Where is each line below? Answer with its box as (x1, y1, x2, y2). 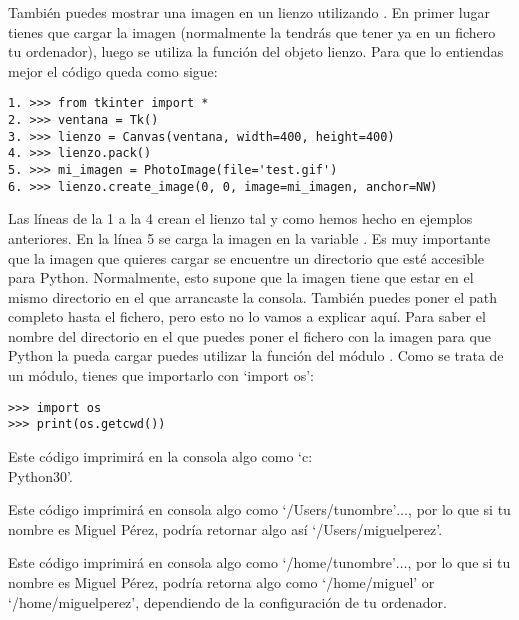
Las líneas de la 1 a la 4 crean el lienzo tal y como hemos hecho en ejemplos (8, 208, 473, 229)
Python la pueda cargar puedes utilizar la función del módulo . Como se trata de (8, 345, 504, 366)
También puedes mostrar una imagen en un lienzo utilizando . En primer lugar (8, 2, 491, 22)
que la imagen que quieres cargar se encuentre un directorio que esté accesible (8, 247, 485, 268)
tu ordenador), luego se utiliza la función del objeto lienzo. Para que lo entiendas (8, 41, 504, 62)
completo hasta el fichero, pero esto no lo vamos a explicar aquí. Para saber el (8, 306, 486, 327)
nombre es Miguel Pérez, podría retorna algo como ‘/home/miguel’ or (8, 571, 435, 592)
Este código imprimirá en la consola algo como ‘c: (8, 445, 313, 466)
